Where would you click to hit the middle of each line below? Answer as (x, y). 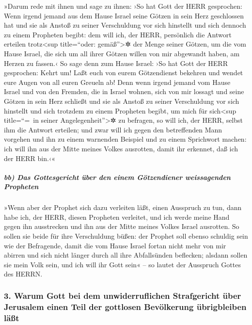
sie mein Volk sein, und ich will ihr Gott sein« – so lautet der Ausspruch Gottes (122, 264)
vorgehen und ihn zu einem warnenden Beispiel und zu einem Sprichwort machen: (125, 139)
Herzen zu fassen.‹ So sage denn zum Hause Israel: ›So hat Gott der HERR (116, 63)
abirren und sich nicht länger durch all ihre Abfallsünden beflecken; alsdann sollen (126, 255)
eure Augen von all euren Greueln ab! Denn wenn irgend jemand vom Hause (117, 82)
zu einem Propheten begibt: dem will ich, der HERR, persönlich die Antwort (118, 34)
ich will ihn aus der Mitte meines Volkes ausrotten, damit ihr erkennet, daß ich (121, 148)
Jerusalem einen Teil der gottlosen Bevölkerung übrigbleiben (125, 306)
